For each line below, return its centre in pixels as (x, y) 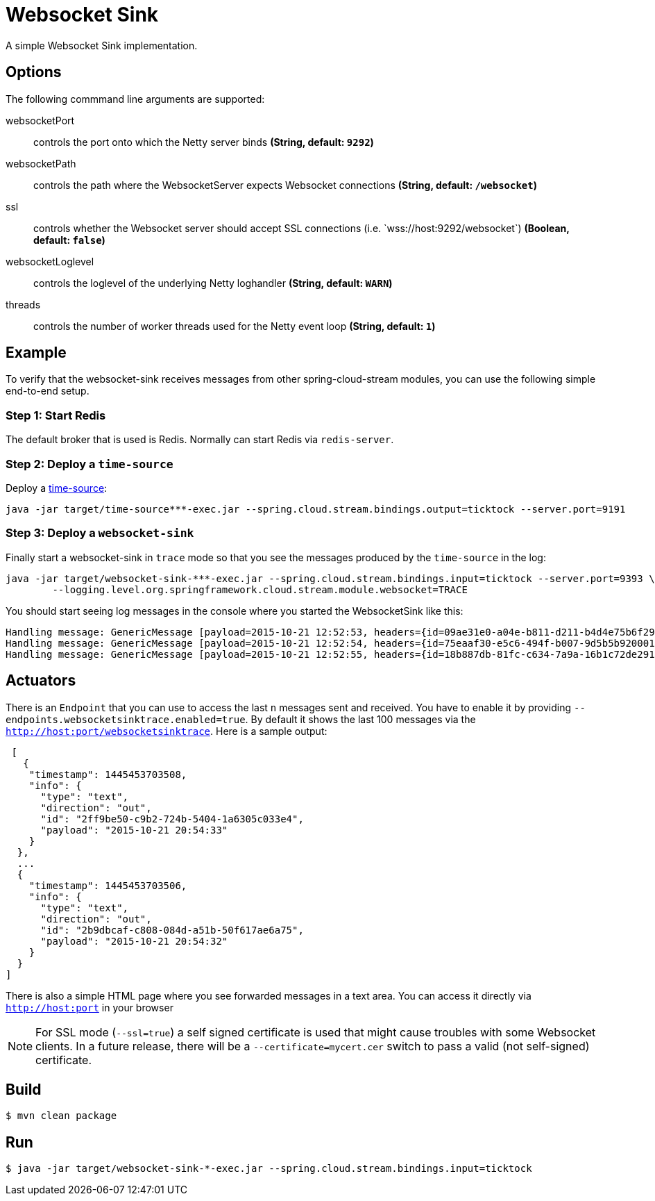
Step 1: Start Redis (56, 415)
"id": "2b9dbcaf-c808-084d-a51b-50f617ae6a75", (172, 930)
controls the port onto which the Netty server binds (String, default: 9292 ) (204, 142)
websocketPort (40, 120)
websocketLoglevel (50, 261)
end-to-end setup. (48, 391)
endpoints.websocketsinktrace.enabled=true (126, 719)
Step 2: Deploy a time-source (90, 464)
